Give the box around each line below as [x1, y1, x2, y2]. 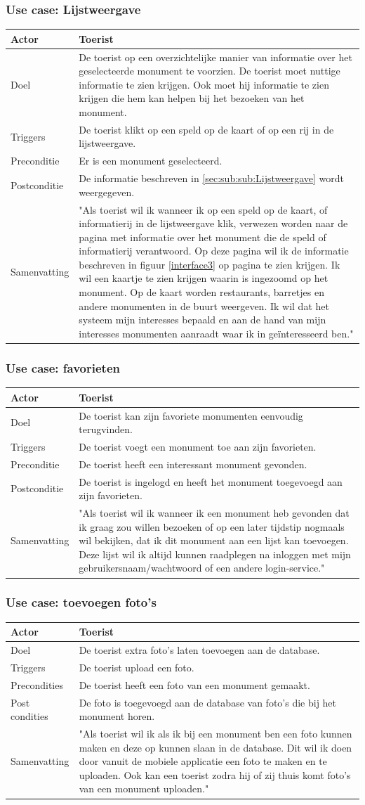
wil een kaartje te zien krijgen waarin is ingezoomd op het [79, 271, 328, 285]
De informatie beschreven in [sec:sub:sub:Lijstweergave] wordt [79, 171, 345, 186]
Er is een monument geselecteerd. [79, 153, 223, 168]
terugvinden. [79, 422, 133, 437]
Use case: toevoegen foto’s [6, 593, 157, 611]
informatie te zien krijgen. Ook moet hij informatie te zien [79, 77, 329, 91]
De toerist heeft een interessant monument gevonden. [79, 456, 307, 471]
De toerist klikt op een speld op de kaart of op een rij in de [79, 122, 334, 136]
